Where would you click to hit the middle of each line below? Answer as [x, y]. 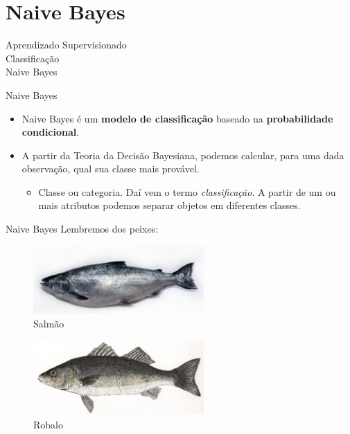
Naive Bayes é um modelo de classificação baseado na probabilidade [177, 118]
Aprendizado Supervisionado [66, 45]
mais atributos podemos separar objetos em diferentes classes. [169, 205]
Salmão [49, 324]
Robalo [48, 424]
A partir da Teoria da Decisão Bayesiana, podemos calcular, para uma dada [183, 155]
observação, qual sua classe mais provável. [111, 169]
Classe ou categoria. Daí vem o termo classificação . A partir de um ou [187, 191]
